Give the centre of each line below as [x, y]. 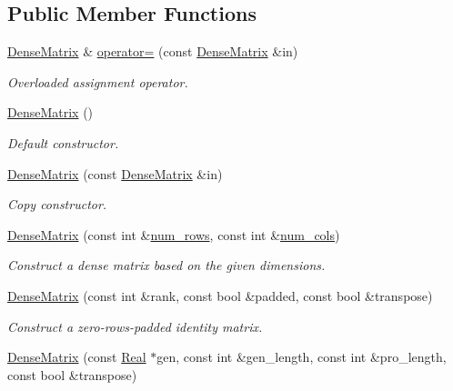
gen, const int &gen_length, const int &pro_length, [302, 357]
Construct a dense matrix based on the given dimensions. [166, 265]
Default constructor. [63, 142]
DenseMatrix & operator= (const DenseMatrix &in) [153, 51]
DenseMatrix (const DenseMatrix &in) [115, 173]
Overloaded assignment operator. [98, 81]
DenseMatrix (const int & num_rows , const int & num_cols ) [174, 234]
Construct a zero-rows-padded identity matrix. [135, 326]
